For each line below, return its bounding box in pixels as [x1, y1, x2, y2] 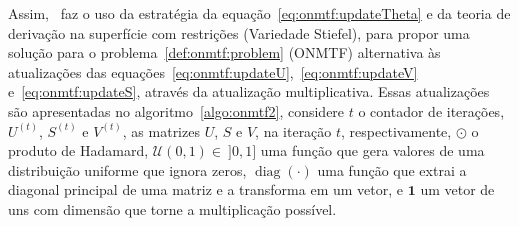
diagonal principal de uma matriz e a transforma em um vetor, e [8, 179, 403, 200]
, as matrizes [122, 120, 200, 141]
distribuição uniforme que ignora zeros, [8, 159, 247, 180]
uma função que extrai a [317, 159, 467, 180]
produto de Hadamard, [8, 140, 149, 161]
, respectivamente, [341, 120, 452, 141]
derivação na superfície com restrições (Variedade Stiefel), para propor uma [8, 22, 470, 43]
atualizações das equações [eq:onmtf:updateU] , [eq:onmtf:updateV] [8, 61, 418, 82]
